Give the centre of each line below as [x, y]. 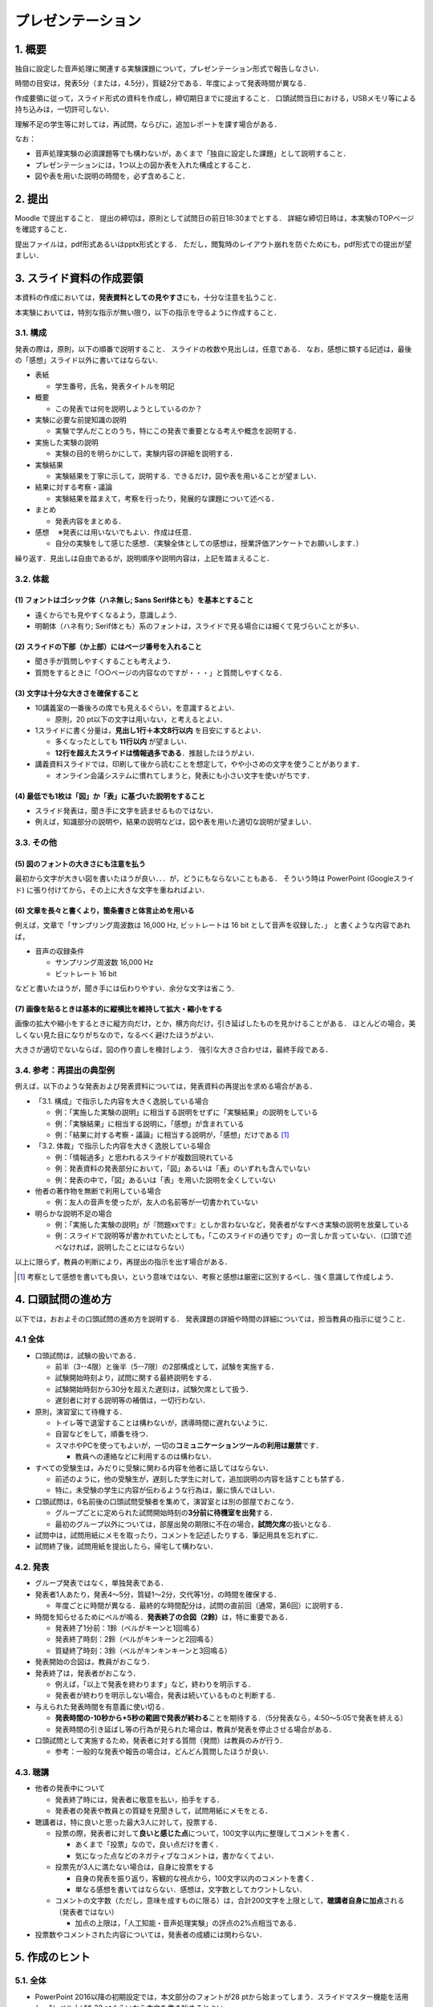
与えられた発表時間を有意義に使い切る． [101, 1707]
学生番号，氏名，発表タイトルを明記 [115, 386]
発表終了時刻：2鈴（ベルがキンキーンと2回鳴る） [136, 1639]
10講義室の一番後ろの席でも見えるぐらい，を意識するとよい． [137, 708]
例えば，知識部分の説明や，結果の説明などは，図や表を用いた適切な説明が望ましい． [175, 822]
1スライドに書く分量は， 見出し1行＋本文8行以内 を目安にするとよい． [150, 731]
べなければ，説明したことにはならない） [121, 1247]
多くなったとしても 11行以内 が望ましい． [123, 742]
